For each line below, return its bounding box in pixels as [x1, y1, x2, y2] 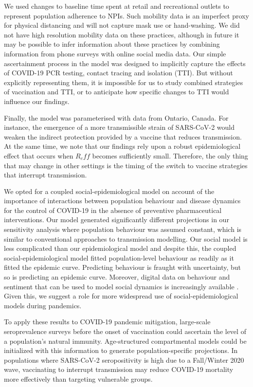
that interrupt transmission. [4, 170, 87, 180]
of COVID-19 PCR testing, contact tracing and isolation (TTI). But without [4, 68, 233, 78]
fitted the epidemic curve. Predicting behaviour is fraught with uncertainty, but [4, 262, 241, 272]
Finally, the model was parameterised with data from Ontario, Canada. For [4, 112, 229, 123]
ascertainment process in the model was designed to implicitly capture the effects [4, 58, 246, 68]
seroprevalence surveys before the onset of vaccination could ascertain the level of [4, 326, 246, 336]
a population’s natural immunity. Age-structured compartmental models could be [4, 335, 247, 346]
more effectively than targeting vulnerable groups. [4, 373, 153, 384]
